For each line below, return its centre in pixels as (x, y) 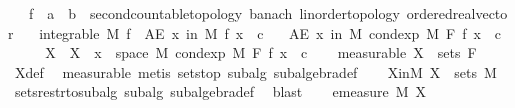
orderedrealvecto (457, 13)
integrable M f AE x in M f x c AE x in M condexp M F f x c (270, 32)
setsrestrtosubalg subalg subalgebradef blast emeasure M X (220, 91)
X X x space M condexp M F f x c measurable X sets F (261, 52)
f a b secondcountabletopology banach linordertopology (214, 13)
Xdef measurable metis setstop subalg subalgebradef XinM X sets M (255, 71)
